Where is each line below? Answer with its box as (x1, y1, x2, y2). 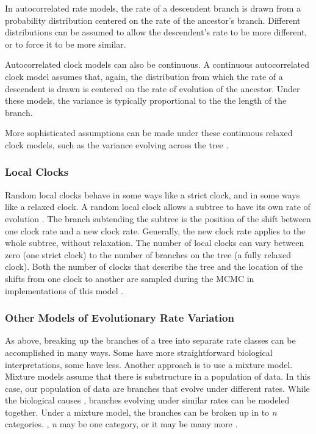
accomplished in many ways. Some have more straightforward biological (5, 345, 273, 358)
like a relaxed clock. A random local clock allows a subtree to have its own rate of (5, 200, 311, 213)
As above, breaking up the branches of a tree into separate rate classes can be (5, 334, 296, 347)
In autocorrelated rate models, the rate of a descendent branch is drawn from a (5, 2, 301, 14)
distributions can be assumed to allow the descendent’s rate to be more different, (5, 26, 307, 38)
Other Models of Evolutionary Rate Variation (5, 310, 234, 325)
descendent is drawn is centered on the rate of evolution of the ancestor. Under (5, 82, 300, 95)
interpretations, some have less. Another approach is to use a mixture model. (5, 358, 293, 371)
